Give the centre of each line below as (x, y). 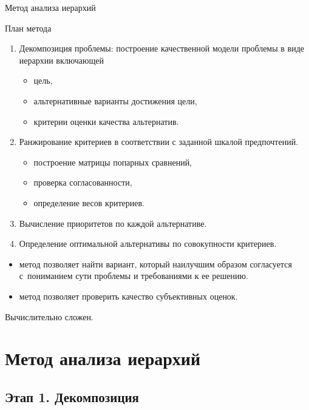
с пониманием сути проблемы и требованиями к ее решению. (134, 276)
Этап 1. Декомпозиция (72, 396)
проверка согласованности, (83, 182)
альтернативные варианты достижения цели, (115, 100)
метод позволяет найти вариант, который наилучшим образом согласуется (155, 264)
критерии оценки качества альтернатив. (106, 121)
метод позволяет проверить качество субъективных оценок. (128, 296)
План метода (28, 28)
